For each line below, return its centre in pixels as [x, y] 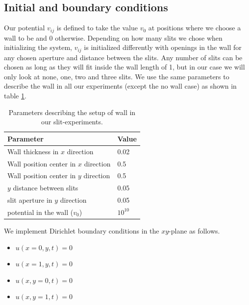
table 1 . [15, 96]
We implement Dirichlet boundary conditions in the [82, 231]
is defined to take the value [97, 28]
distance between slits [46, 188]
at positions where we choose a [195, 28]
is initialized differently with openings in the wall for [163, 47]
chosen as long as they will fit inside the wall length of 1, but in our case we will [124, 67]
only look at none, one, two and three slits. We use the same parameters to [117, 76]
